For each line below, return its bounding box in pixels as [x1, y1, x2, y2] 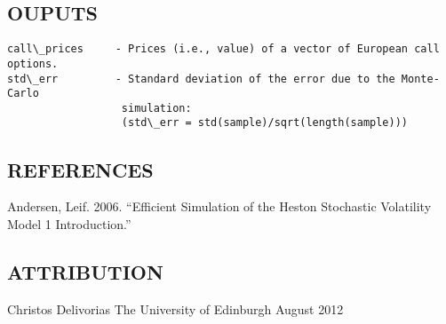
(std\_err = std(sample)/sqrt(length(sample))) [121, 116, 409, 130]
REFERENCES [7, 155, 154, 183]
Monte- [401, 72, 440, 85]
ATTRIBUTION [7, 257, 163, 285]
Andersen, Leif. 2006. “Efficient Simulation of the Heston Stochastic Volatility [7, 197, 432, 216]
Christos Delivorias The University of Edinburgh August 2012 [7, 299, 344, 318]
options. [7, 57, 59, 70]
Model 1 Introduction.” [7, 214, 131, 233]
